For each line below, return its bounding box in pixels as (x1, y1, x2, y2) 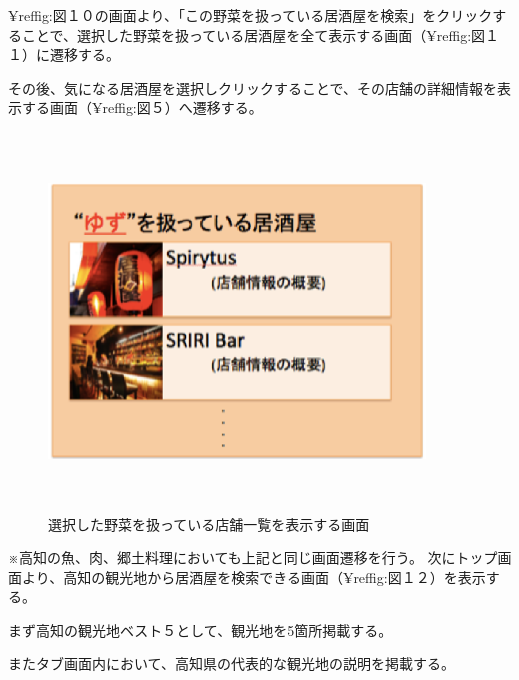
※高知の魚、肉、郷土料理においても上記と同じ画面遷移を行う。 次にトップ (8, 547, 498, 568)
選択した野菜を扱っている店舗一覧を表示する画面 (48, 513, 370, 534)
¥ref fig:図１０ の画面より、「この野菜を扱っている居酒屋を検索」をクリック (8, 5, 493, 25)
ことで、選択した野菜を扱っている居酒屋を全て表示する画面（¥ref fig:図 (21, 24, 486, 45)
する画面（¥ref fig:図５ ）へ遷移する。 (21, 97, 263, 118)
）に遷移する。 (22, 44, 120, 65)
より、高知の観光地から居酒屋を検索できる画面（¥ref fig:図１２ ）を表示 (21, 566, 486, 587)
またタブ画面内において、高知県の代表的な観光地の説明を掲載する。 (8, 653, 455, 674)
